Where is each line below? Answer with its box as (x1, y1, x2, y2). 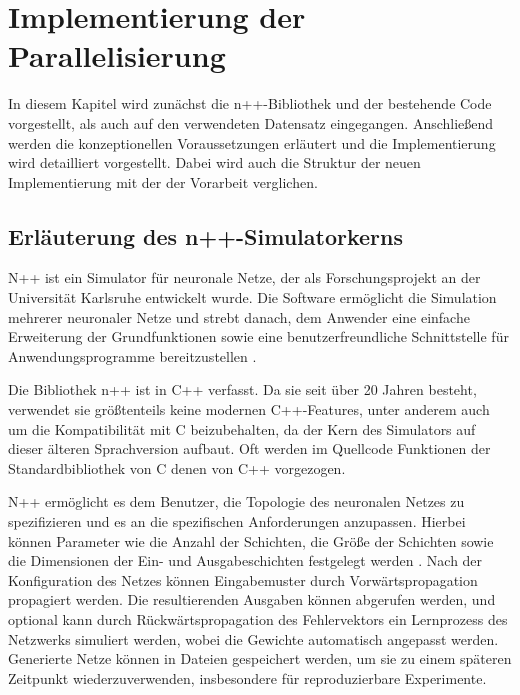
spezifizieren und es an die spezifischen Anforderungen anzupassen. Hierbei (8, 511, 466, 532)
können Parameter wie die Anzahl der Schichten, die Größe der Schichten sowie (8, 530, 494, 551)
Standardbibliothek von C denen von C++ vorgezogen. (8, 457, 346, 478)
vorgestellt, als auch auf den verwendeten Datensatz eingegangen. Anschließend (8, 112, 494, 133)
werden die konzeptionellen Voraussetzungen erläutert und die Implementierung (8, 132, 496, 153)
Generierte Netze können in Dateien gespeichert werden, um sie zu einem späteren (8, 648, 512, 669)
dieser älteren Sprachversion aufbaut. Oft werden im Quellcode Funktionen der (8, 438, 491, 459)
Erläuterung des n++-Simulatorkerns (8, 220, 404, 251)
